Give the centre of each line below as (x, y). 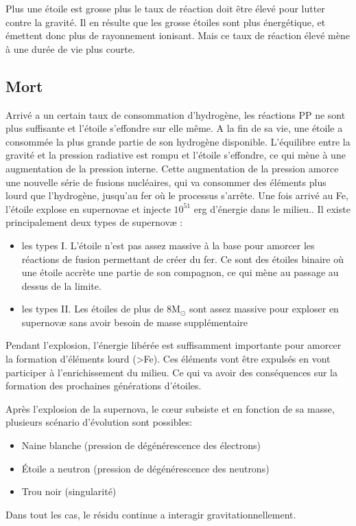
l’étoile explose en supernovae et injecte (88, 208)
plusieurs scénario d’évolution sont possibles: (99, 422)
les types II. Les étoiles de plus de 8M (101, 309)
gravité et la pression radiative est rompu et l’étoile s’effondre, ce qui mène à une (176, 155)
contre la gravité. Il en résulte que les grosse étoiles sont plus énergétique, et (166, 22)
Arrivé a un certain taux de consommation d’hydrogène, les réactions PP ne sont (176, 114)
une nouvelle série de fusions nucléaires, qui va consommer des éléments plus (166, 182)
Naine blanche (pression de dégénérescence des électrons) (141, 445)
